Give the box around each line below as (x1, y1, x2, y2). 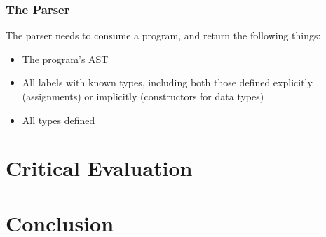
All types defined (22, 112, 95, 127)
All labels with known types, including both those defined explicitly (22, 75, 313, 90)
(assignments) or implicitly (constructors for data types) (22, 89, 264, 103)
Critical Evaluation (6, 154, 193, 182)
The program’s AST (22, 51, 109, 66)
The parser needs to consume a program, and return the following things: (6, 28, 321, 43)
